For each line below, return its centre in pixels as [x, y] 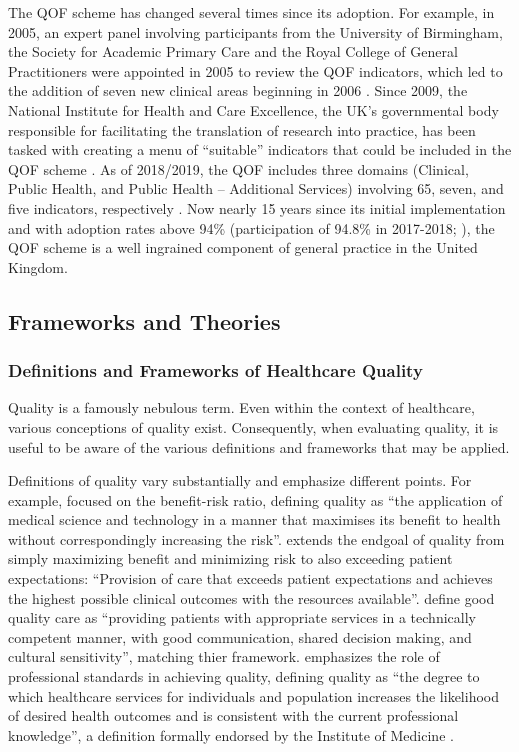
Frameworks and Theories [144, 320]
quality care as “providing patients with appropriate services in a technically [242, 617]
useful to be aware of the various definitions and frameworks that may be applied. [259, 446]
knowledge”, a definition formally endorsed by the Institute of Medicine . [231, 734]
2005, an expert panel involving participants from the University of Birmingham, [255, 31]
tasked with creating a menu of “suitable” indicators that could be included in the [260, 149]
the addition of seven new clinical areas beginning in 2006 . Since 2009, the [238, 90]
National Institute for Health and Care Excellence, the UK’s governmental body [253, 109]
